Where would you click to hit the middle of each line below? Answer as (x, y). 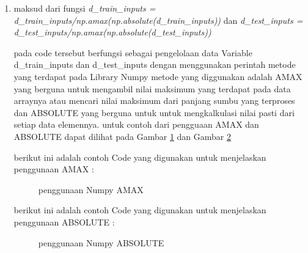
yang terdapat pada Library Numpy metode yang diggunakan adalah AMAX (158, 76)
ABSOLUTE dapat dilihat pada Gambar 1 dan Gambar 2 (122, 136)
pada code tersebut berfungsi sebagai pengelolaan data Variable (133, 52)
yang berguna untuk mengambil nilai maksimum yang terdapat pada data (152, 88)
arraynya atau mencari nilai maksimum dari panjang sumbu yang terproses (154, 101)
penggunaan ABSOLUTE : (64, 222)
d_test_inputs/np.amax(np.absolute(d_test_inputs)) (112, 32)
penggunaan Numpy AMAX (91, 189)
